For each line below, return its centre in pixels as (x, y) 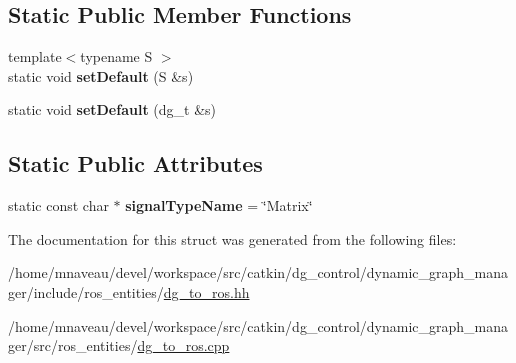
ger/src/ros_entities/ (73, 345)
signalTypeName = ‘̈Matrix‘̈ (219, 205)
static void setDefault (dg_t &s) (112, 109)
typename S (116, 56)
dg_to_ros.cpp (183, 345)
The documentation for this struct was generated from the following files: (232, 238)
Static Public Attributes (135, 163)
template (35, 56)
